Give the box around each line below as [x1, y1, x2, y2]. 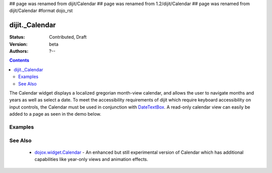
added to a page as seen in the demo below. [9, 111, 102, 117]
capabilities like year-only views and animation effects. [34, 156, 149, 162]
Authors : [9, 48, 29, 54]
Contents [9, 57, 30, 63]
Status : [9, 34, 25, 40]
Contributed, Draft [49, 34, 87, 40]
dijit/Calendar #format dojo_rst [9, 8, 73, 14]
